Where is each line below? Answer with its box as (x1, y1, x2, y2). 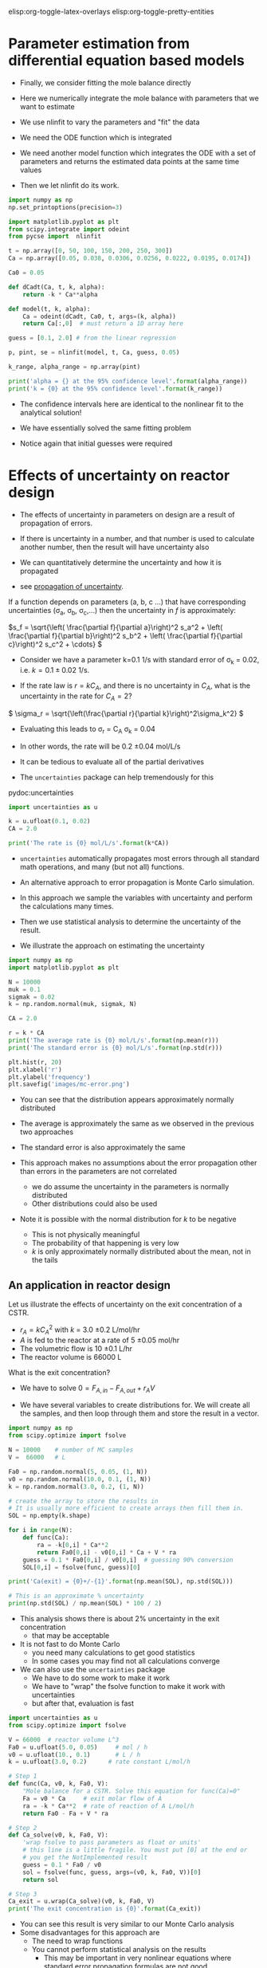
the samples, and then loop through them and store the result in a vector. (19, 1408, 260, 1418)
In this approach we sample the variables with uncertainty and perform (19, 893, 253, 903)
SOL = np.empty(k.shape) (8, 1512, 91, 1520)
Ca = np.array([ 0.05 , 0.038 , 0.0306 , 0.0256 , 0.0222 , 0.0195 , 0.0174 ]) (8, 254, 251, 262)
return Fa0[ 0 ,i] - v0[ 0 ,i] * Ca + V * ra (37, 1548, 177, 1557)
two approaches (19, 1127, 74, 1137)
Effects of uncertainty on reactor (8, 466, 230, 485)
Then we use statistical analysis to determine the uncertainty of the (19, 917, 241, 927)
